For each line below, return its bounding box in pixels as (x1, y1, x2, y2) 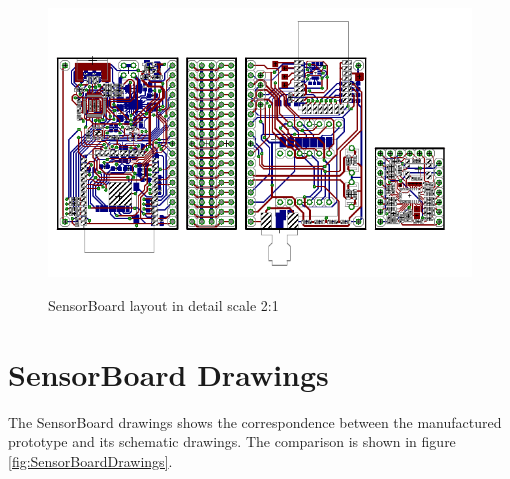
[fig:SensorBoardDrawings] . (8, 450, 173, 471)
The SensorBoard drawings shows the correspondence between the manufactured (8, 411, 502, 432)
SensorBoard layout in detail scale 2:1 (48, 294, 279, 315)
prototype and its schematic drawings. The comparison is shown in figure (8, 431, 456, 452)
